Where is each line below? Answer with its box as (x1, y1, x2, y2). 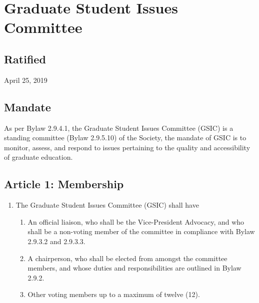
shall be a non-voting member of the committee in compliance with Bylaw (27, 226, 255, 237)
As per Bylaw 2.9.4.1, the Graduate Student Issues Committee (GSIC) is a (4, 122, 233, 133)
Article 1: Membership (4, 176, 124, 192)
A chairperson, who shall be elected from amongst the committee (27, 253, 227, 263)
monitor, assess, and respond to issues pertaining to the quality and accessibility (4, 142, 250, 152)
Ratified (4, 51, 46, 66)
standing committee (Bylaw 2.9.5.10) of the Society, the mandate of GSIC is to (4, 132, 246, 143)
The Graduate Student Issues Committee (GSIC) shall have (15, 200, 199, 210)
